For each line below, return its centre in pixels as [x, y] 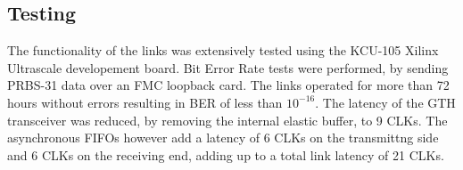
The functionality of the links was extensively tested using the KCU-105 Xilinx [223, 50]
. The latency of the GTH [385, 102]
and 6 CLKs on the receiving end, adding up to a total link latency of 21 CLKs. [226, 154]
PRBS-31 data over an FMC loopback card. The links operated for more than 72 [228, 85]
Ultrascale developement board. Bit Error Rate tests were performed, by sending [228, 67]
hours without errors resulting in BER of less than [145, 102]
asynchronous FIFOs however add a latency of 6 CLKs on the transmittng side [223, 138]
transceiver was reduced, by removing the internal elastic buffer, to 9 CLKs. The [227, 120]
